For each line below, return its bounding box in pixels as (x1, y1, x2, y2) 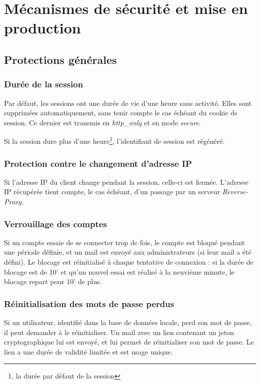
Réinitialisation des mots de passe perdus (4, 297, 174, 310)
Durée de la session (4, 78, 83, 90)
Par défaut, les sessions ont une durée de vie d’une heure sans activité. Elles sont (4, 97, 252, 108)
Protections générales (4, 51, 117, 67)
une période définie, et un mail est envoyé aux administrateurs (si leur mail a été (4, 247, 251, 257)
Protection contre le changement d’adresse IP (4, 157, 192, 169)
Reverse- (222, 186, 248, 197)
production (4, 17, 81, 38)
